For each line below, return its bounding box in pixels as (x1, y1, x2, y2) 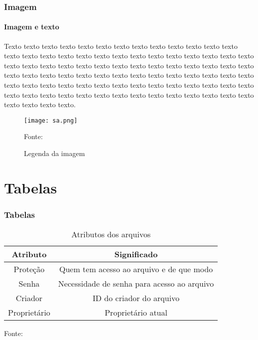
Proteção (13, 263, 45, 275)
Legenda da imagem (24, 148, 85, 159)
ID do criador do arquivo (93, 292, 180, 304)
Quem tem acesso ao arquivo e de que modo (59, 263, 213, 275)
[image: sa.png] (24, 117, 78, 124)
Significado (114, 248, 158, 260)
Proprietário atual (105, 307, 167, 319)
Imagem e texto (4, 21, 59, 32)
